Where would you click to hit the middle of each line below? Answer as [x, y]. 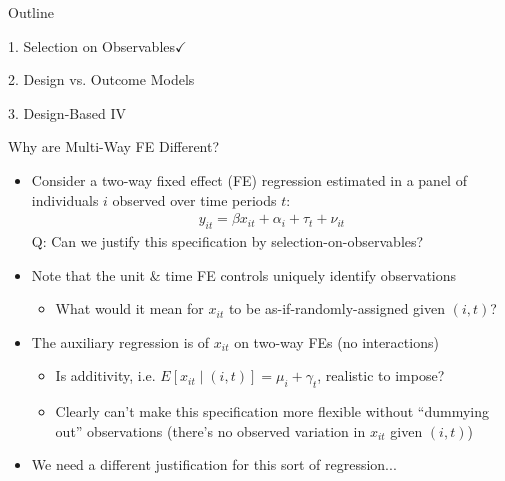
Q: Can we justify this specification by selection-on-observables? [227, 240]
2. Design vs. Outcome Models [101, 79]
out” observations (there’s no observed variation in [210, 430]
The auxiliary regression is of [120, 341]
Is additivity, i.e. [105, 375]
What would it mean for [129, 308]
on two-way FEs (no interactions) [336, 341]
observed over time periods [194, 199]
